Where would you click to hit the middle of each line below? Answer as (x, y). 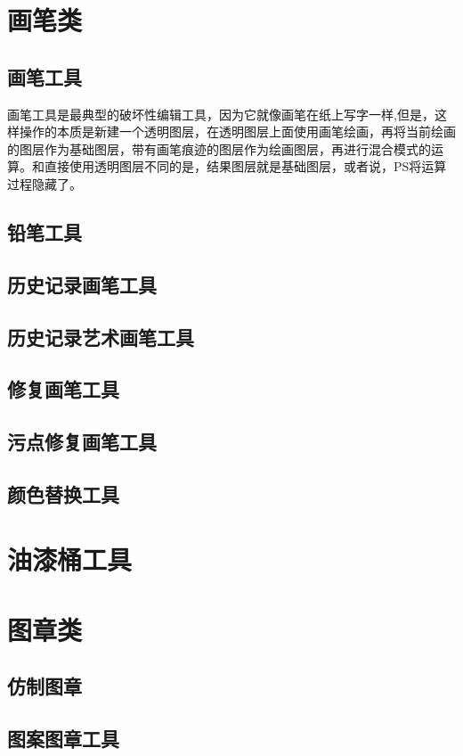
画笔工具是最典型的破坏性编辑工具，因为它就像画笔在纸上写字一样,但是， (221, 114)
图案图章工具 (63, 739)
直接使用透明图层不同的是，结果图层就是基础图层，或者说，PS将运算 (245, 166)
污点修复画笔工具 (82, 442)
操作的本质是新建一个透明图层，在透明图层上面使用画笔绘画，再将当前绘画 (237, 131)
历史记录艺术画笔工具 (101, 337)
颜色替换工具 (63, 493)
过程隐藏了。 (45, 183)
